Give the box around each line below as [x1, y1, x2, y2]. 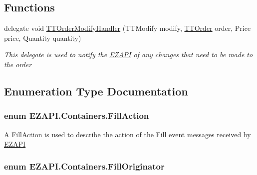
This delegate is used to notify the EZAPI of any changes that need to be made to [4, 49, 253, 60]
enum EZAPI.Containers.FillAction [4, 109, 149, 122]
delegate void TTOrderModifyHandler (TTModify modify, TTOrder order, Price [4, 23, 251, 33]
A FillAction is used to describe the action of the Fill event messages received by [4, 129, 251, 139]
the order [4, 59, 32, 69]
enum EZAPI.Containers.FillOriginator [4, 160, 165, 172]
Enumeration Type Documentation [4, 83, 188, 98]
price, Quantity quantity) [4, 32, 81, 43]
